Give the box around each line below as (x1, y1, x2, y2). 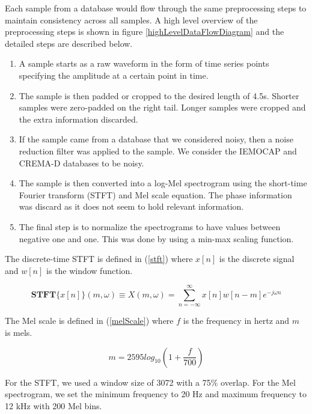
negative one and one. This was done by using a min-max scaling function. (19, 232, 294, 245)
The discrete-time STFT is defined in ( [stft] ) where (5, 252, 193, 265)
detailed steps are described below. (5, 37, 133, 49)
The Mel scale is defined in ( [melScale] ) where (5, 314, 174, 327)
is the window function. (46, 264, 133, 276)
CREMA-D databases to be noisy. (19, 156, 144, 169)
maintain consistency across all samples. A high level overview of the (5, 13, 258, 26)
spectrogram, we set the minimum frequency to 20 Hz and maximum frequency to (5, 388, 307, 400)
